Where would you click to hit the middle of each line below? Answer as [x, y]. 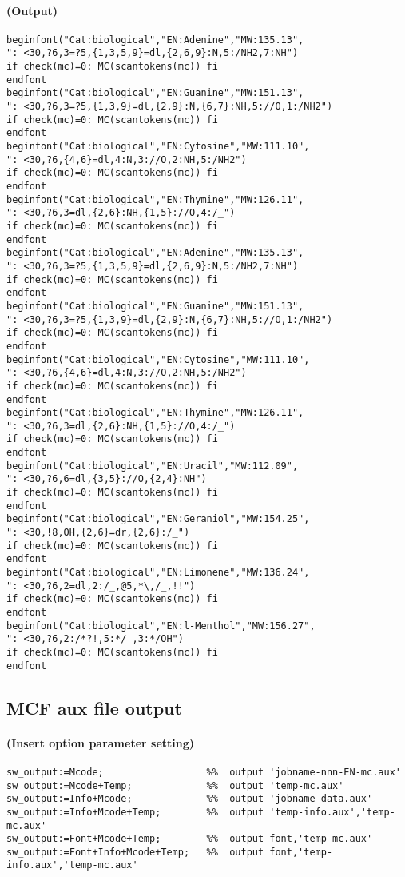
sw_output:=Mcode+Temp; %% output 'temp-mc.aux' [175, 785]
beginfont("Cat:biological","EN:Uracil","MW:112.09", [153, 466]
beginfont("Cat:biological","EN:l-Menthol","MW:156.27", [161, 626]
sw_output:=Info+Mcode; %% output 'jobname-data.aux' [190, 799]
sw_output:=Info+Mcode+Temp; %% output [135, 812]
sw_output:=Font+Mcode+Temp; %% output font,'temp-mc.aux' [190, 839]
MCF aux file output [94, 707]
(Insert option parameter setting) [101, 742]
